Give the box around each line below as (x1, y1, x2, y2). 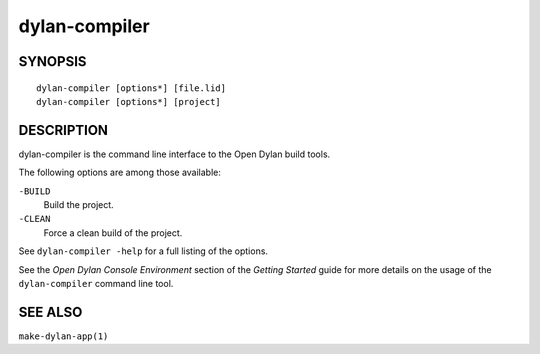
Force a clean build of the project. (43, 226, 183, 239)
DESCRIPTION (18, 121, 109, 139)
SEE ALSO (18, 303, 83, 320)
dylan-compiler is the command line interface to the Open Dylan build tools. (18, 148, 331, 160)
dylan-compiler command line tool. (18, 277, 174, 289)
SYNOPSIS (18, 53, 87, 70)
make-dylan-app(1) (18, 330, 109, 342)
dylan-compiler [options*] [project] (36, 96, 222, 107)
